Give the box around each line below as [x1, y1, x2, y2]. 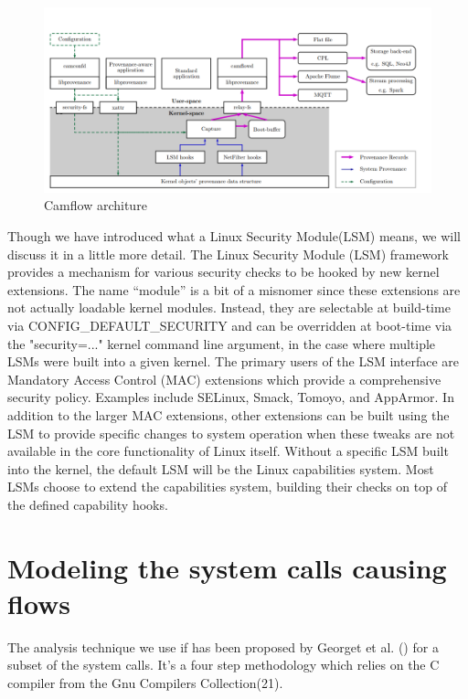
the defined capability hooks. [7, 494, 168, 514]
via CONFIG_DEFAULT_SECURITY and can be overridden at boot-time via [7, 316, 452, 335]
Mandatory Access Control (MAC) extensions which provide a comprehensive [7, 369, 441, 388]
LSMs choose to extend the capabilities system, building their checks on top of [7, 477, 447, 496]
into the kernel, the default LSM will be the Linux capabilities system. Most [7, 459, 434, 478]
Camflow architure [44, 196, 147, 215]
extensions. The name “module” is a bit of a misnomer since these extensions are [7, 280, 461, 299]
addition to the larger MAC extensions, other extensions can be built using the [7, 406, 450, 425]
